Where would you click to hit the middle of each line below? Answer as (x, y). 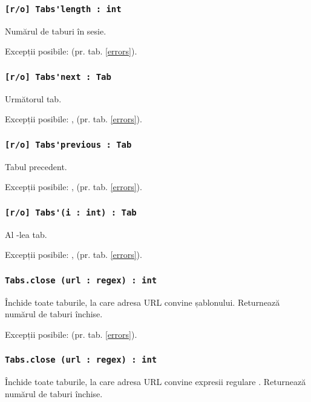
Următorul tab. (33, 98)
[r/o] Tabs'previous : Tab (68, 144)
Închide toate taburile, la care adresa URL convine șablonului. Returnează (142, 302)
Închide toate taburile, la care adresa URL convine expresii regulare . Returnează (155, 382)
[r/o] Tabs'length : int (63, 9)
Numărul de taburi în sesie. (56, 31)
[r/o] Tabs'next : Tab (58, 77)
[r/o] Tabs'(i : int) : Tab (71, 212)
